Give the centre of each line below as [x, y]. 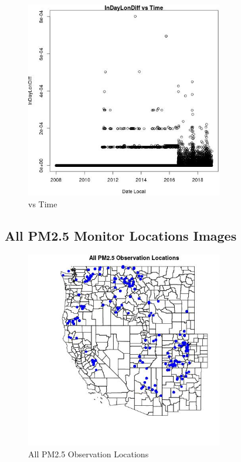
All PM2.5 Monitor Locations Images [121, 236]
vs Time [43, 204]
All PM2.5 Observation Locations [89, 454]
